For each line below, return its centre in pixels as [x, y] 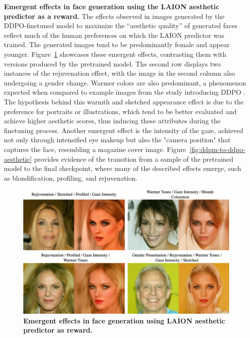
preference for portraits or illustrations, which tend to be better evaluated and [120, 111]
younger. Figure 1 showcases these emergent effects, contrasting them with [115, 54]
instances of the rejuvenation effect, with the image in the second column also [119, 73]
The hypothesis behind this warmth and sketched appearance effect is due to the [124, 101]
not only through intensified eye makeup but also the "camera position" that [117, 140]
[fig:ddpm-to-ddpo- [217, 149]
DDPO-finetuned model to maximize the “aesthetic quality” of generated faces [121, 25]
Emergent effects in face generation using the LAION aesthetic [112, 6]
